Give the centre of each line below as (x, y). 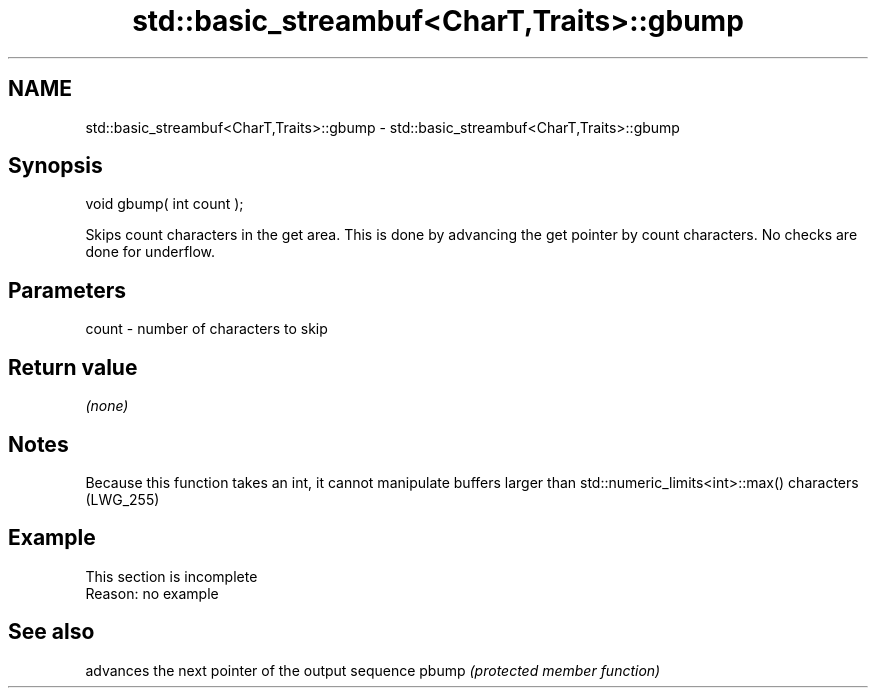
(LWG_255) (122, 499)
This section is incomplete (171, 576)
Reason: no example (152, 593)
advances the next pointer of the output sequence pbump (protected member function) (373, 670)
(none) (107, 406)
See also (51, 632)
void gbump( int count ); (164, 204)
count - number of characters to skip (206, 329)
